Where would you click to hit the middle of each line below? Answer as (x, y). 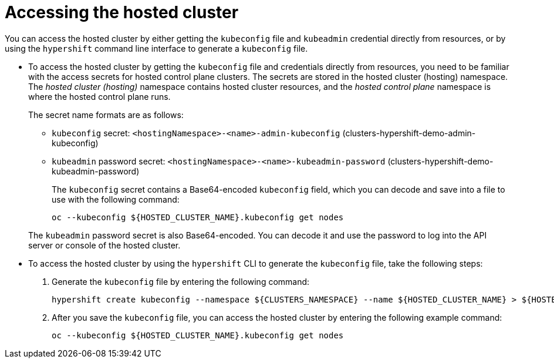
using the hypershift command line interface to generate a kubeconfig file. (156, 48)
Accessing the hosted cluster (122, 12)
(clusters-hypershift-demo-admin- (409, 133)
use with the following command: (116, 199)
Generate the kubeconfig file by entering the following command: (181, 281)
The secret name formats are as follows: (106, 115)
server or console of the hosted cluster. (104, 245)
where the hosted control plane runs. (99, 96)
